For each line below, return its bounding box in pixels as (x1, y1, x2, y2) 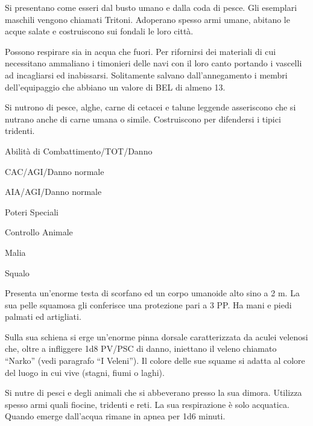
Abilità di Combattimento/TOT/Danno (5, 144, 153, 157)
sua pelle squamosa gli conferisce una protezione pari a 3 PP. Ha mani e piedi (5, 298, 292, 311)
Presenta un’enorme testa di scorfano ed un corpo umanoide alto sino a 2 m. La (5, 287, 300, 299)
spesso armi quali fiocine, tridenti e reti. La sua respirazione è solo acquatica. (5, 398, 289, 410)
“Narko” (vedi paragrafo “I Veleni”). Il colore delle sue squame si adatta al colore (5, 354, 305, 367)
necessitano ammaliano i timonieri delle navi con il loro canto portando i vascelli (5, 57, 302, 69)
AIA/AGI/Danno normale (5, 185, 102, 198)
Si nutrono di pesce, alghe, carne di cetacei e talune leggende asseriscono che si (5, 101, 296, 113)
